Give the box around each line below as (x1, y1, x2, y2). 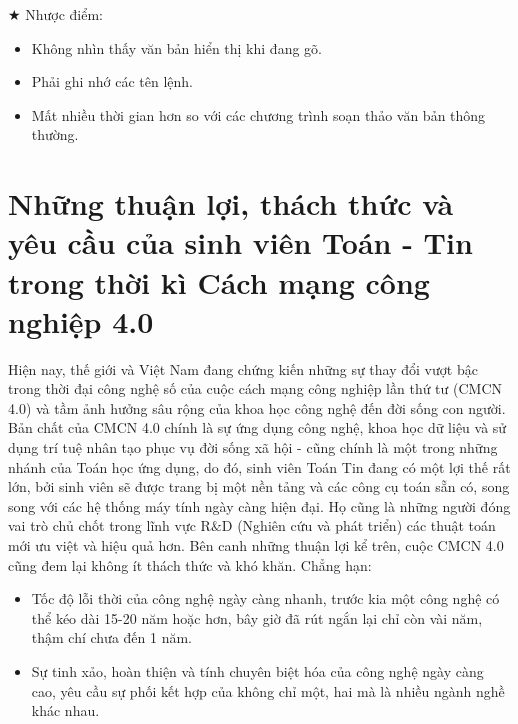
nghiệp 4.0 (8, 300, 154, 341)
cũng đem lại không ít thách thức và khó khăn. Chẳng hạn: (8, 554, 372, 575)
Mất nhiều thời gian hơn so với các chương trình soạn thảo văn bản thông (31, 104, 486, 125)
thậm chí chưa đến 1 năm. (31, 627, 193, 648)
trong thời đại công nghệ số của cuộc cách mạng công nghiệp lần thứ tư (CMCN (8, 378, 503, 399)
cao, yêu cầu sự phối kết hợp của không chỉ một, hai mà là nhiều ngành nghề (31, 680, 505, 701)
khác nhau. (31, 700, 100, 721)
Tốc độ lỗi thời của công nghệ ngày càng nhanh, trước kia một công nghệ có (31, 588, 500, 609)
